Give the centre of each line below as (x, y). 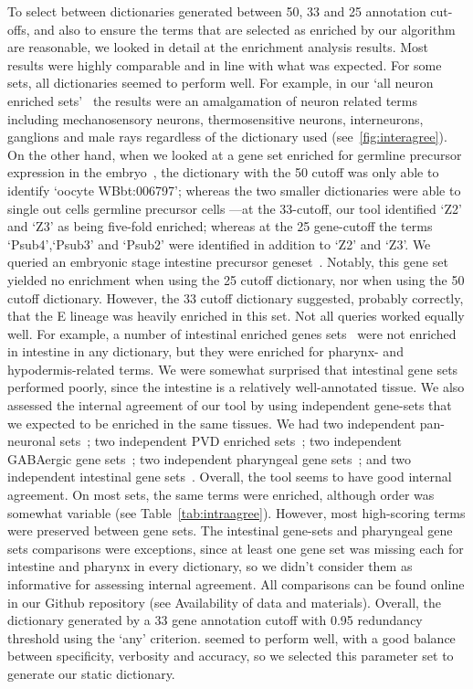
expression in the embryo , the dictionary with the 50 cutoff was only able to (223, 172)
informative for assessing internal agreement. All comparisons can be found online (236, 584)
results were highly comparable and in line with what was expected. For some (225, 64)
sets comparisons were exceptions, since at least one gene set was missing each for (236, 548)
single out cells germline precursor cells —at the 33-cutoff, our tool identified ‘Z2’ (235, 208)
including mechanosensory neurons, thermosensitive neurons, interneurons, (215, 118)
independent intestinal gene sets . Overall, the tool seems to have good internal (230, 477)
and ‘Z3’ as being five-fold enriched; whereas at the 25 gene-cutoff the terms (220, 226)
